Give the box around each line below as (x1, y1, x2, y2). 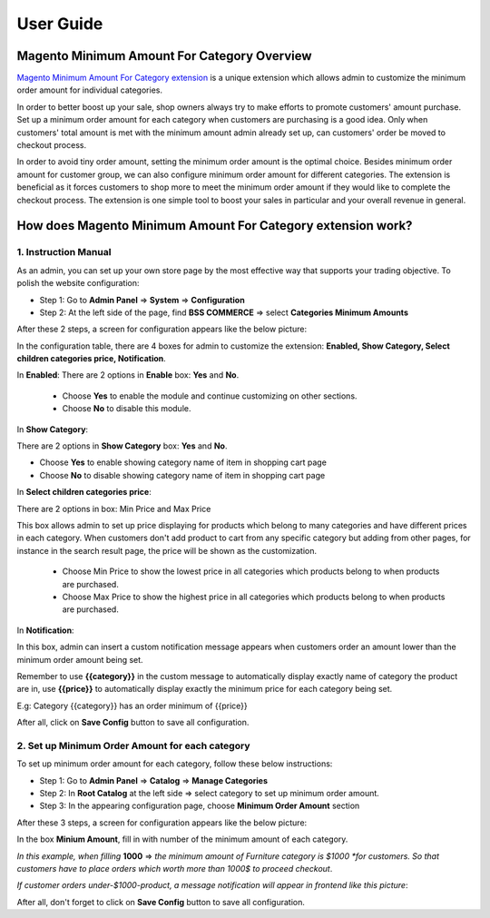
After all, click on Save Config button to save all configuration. (16, 717, 250, 728)
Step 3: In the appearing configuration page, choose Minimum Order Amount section (39, 800, 360, 812)
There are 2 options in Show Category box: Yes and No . (16, 440, 228, 451)
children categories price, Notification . (16, 353, 167, 364)
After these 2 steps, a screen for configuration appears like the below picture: (16, 323, 308, 335)
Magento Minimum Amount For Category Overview (16, 48, 312, 64)
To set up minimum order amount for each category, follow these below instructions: (16, 758, 333, 769)
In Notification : (16, 625, 74, 636)
